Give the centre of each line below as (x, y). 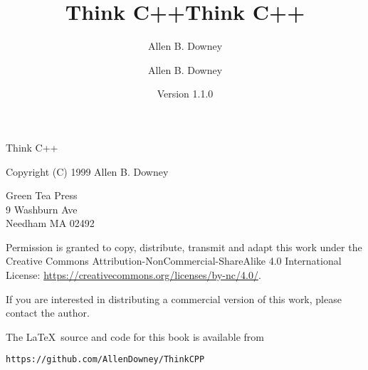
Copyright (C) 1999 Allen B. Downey (87, 171)
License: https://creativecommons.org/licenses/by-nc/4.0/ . (133, 275)
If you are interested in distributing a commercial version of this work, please (174, 298)
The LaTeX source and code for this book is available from (135, 336)
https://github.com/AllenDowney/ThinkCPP (105, 360)
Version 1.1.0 (185, 94)
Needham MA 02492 (50, 223)
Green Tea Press (42, 195)
